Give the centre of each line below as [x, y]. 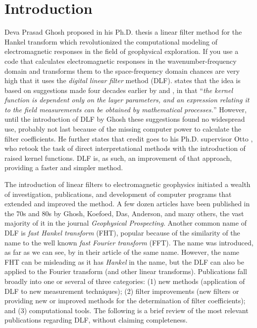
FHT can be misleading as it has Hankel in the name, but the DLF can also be [124, 261]
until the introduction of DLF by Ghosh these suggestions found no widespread [125, 119]
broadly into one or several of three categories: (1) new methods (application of [125, 281]
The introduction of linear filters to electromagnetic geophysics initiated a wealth [128, 184]
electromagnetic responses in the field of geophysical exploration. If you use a [122, 51]
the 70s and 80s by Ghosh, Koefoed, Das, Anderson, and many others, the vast [124, 213]
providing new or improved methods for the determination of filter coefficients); [125, 301]
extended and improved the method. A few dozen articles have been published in [127, 204]
